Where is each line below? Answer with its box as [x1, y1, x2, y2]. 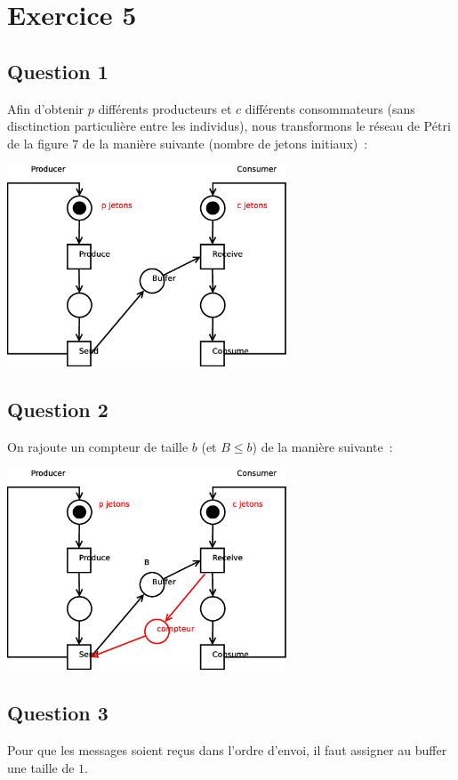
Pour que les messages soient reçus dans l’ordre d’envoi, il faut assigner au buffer [7, 741, 447, 760]
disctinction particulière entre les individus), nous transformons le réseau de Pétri [7, 117, 451, 135]
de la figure [7, 133, 68, 152]
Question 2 [7, 396, 108, 423]
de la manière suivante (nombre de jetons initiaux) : [82, 133, 368, 152]
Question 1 [7, 57, 108, 84]
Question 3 [7, 699, 108, 727]
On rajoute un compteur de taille [7, 437, 189, 455]
